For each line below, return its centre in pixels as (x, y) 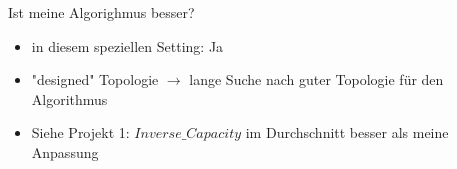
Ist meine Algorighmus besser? (101, 12)
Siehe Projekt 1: (80, 132)
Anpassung (65, 151)
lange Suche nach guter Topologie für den (316, 79)
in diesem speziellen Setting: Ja (127, 45)
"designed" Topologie (95, 79)
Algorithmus (69, 98)
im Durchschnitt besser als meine (347, 132)
